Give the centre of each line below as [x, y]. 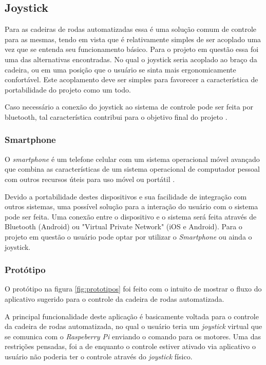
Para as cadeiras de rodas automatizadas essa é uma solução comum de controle [131, 29]
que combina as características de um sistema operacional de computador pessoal [132, 169]
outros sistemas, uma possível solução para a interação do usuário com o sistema [131, 206]
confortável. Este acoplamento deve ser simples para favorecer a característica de [131, 79]
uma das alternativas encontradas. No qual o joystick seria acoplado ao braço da [131, 59]
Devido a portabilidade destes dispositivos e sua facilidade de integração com [126, 196]
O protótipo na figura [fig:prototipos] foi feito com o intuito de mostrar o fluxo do [133, 289]
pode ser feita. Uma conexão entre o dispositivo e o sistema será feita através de [131, 216]
